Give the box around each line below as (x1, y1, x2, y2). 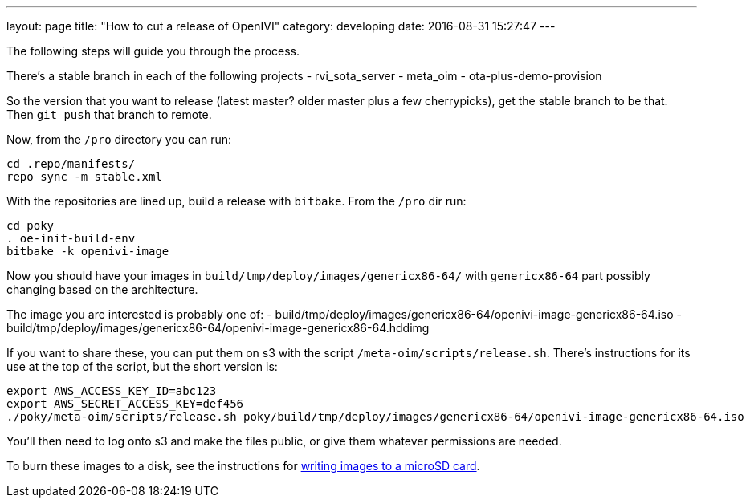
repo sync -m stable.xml (6, 170, 162, 183)
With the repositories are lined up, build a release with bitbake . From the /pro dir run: (6, 194, 467, 208)
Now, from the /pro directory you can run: (6, 132, 232, 146)
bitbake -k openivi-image (6, 245, 169, 258)
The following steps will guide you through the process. (6, 44, 300, 58)
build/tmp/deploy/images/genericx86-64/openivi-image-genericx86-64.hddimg (6, 321, 430, 335)
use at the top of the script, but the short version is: (6, 360, 278, 373)
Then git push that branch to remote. (6, 108, 212, 121)
